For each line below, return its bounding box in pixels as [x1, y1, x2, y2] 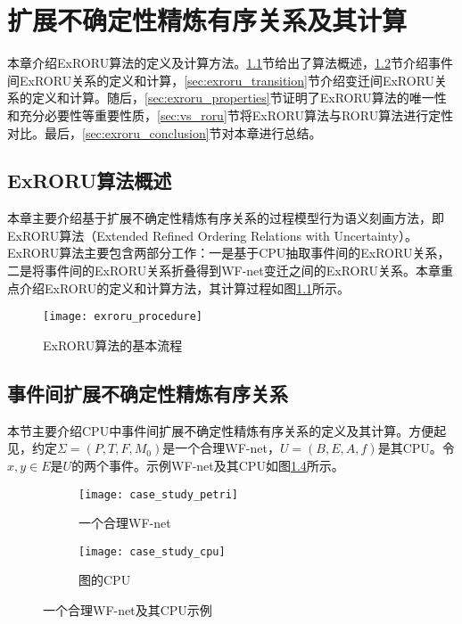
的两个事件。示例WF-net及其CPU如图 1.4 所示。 [71, 456, 344, 474]
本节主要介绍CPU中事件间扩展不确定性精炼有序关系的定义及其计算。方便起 [7, 421, 447, 439]
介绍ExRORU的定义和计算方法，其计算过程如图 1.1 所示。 [19, 278, 351, 297]
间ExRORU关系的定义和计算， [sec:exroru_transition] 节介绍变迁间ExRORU [7, 70, 435, 89]
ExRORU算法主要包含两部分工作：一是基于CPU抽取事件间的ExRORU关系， [7, 243, 450, 262]
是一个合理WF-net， [162, 439, 280, 457]
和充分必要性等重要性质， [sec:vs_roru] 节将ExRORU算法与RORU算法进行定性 [7, 105, 454, 124]
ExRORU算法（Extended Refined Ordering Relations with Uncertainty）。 [7, 226, 417, 244]
